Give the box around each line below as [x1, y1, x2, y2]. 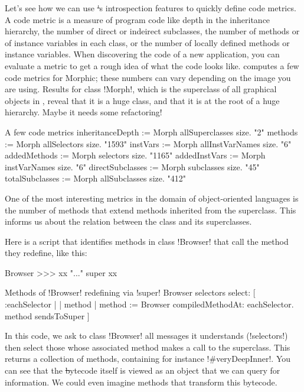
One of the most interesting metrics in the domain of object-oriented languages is [5, 192, 299, 204]
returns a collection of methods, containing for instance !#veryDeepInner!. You [5, 352, 291, 365]
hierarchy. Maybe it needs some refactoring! [5, 106, 162, 118]
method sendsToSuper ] [5, 309, 90, 322]
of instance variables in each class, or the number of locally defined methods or [5, 36, 290, 48]
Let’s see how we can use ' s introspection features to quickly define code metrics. [5, 2, 296, 14]
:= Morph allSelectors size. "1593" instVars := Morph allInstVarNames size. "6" [5, 137, 292, 150]
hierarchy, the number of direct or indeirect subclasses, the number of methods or [5, 25, 300, 37]
